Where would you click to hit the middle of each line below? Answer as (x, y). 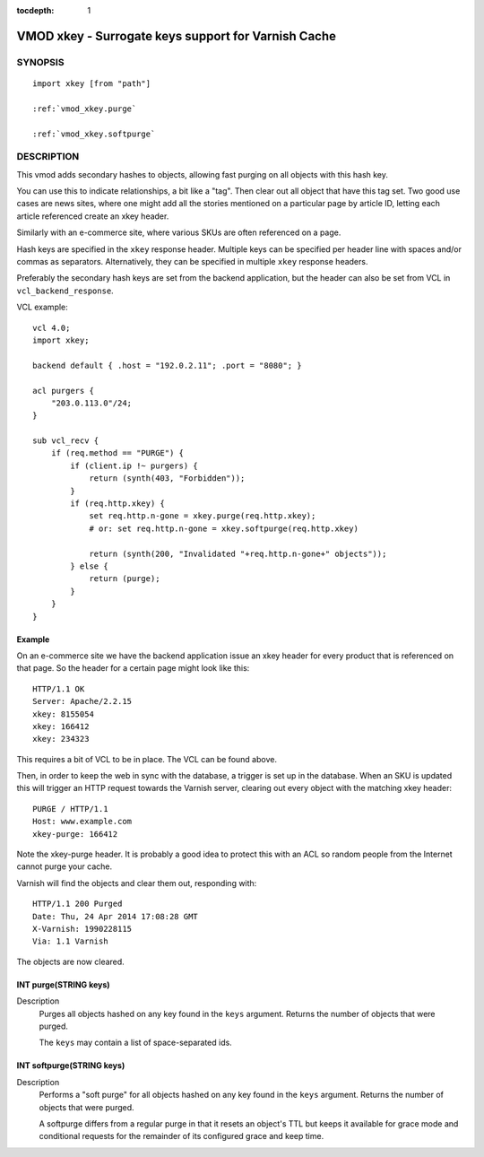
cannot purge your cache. (64, 866)
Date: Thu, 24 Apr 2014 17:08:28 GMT (116, 916)
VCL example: (43, 307)
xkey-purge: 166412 (75, 834)
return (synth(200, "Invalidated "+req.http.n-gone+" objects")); (238, 553)
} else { (89, 566)
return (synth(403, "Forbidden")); (167, 478)
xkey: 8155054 (63, 714)
